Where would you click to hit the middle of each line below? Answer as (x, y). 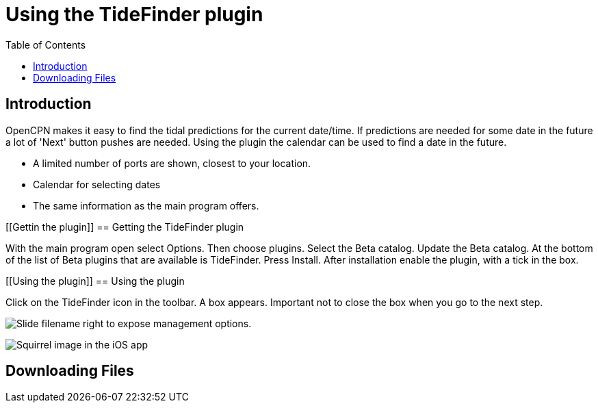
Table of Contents (46, 44)
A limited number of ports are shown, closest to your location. (172, 163)
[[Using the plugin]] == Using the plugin (95, 281)
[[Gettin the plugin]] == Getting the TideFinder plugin (125, 227)
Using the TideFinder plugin (134, 14)
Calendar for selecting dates (97, 184)
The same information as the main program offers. (146, 205)
